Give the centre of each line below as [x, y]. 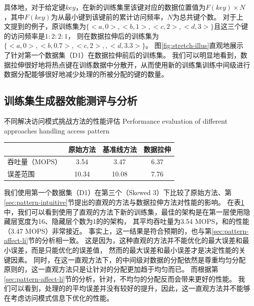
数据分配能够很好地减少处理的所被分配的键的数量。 [86, 74]
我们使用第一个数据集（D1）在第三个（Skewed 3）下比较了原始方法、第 [118, 192]
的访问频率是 [24, 35]
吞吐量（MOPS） [35, 162]
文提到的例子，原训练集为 [45, 26]
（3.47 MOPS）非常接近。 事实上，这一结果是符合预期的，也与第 [108, 230]
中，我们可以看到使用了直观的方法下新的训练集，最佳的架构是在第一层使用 [124, 211]
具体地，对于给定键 [35, 7]
